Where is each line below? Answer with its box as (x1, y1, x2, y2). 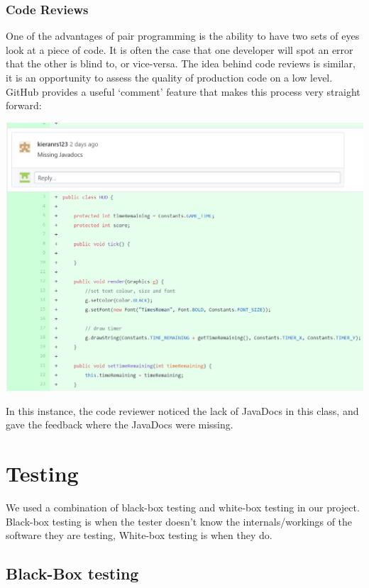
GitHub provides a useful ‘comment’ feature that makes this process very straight (6, 84, 360, 99)
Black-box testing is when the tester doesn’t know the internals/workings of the (6, 514, 353, 528)
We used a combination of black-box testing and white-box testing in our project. (6, 500, 360, 515)
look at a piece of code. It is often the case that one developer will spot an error (6, 42, 353, 57)
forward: (6, 98, 42, 113)
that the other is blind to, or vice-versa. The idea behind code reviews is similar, (6, 56, 356, 71)
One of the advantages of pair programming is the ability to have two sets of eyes (6, 28, 360, 43)
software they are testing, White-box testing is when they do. (6, 528, 272, 543)
